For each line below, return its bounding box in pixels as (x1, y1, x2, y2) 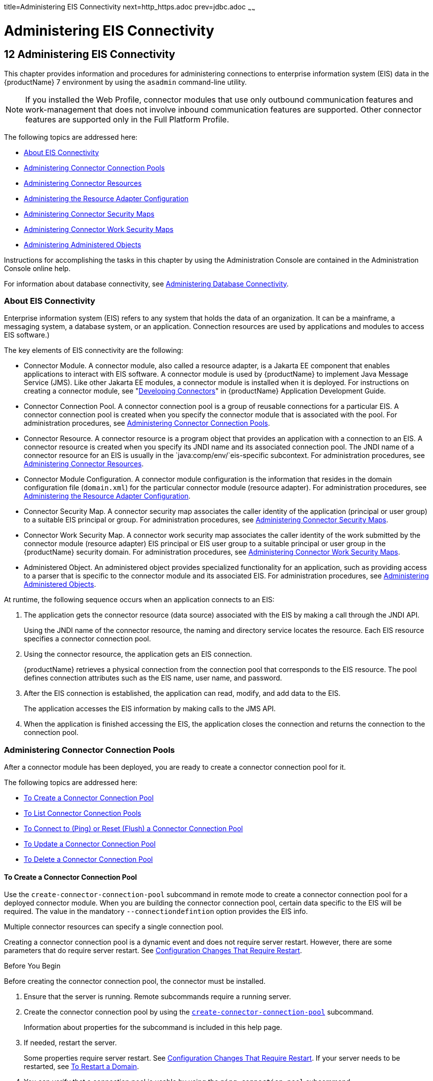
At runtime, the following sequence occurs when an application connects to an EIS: (4, 595, 275, 604)
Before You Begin (4, 962, 61, 970)
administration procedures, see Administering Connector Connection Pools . (24, 419, 270, 428)
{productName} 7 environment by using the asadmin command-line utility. (4, 77, 247, 86)
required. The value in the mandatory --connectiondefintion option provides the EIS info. (4, 907, 308, 916)
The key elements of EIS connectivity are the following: (4, 346, 184, 355)
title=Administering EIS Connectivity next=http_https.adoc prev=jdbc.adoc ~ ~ (4, 2, 255, 13)
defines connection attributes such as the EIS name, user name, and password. (24, 674, 282, 683)
